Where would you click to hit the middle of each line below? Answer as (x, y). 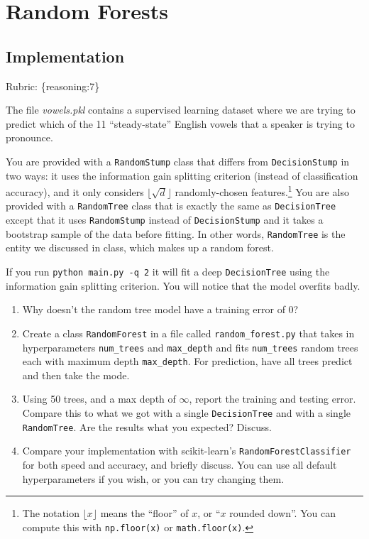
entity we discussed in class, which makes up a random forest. (140, 247)
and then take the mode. (76, 375)
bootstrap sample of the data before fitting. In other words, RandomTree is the (176, 233)
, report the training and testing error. (272, 399)
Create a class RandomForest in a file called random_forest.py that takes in (188, 333)
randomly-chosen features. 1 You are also (262, 191)
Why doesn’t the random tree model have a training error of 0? (160, 309)
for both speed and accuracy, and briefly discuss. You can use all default (180, 464)
